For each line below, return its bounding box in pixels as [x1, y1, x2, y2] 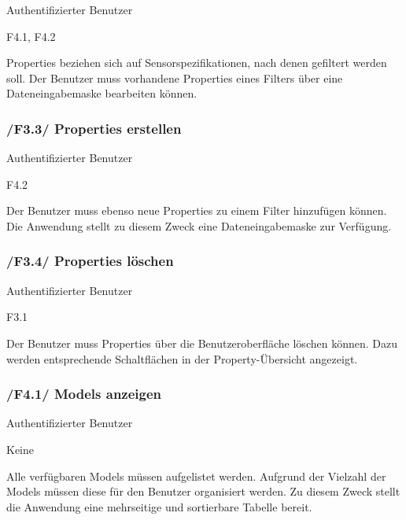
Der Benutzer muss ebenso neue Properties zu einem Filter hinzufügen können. [6, 202, 387, 219]
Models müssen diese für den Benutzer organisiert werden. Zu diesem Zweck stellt [6, 483, 400, 500]
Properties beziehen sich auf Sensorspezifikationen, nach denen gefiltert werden [6, 54, 387, 71]
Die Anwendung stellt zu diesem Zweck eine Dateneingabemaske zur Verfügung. [6, 217, 392, 234]
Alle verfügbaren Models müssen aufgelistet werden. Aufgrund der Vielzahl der [6, 467, 386, 484]
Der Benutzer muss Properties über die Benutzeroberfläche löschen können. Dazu [6, 334, 397, 351]
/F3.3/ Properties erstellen [6, 118, 182, 138]
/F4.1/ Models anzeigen [6, 384, 162, 404]
